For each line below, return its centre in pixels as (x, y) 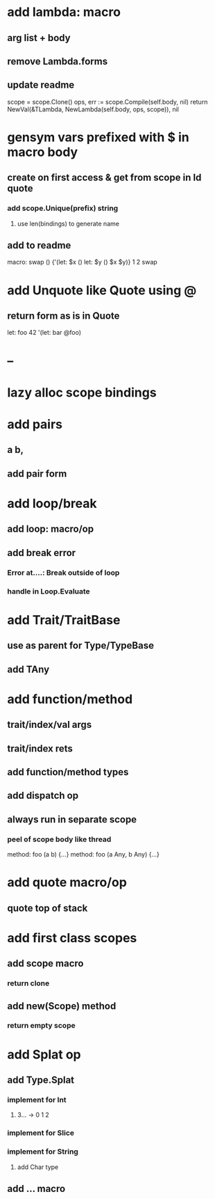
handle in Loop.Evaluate (49, 591)
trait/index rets (40, 748)
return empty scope (41, 1026)
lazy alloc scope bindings (82, 392)
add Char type (38, 1167)
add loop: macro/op (51, 529)
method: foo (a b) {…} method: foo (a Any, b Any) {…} (83, 855)
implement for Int (37, 1099)
